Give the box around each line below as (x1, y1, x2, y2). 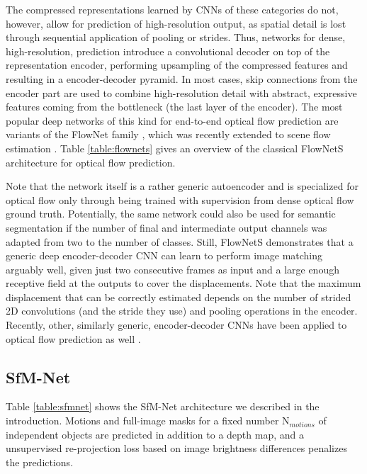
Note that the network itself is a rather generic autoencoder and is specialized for (6, 179, 358, 193)
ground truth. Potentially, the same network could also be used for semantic (6, 206, 336, 221)
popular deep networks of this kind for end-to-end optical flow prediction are (6, 113, 339, 128)
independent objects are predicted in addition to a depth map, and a (6, 427, 304, 441)
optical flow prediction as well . (6, 331, 141, 346)
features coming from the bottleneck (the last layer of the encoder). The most (6, 99, 343, 114)
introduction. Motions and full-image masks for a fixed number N (6, 413, 290, 428)
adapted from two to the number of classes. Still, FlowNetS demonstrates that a (6, 234, 354, 249)
